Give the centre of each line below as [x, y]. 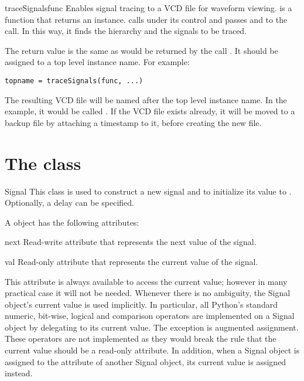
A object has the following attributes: [72, 222]
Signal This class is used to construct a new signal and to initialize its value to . [148, 191]
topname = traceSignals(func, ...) [74, 81]
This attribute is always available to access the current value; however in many [146, 281]
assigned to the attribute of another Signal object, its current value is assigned [146, 361]
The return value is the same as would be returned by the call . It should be [141, 50]
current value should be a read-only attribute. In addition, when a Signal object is [152, 350]
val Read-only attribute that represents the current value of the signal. [131, 261]
